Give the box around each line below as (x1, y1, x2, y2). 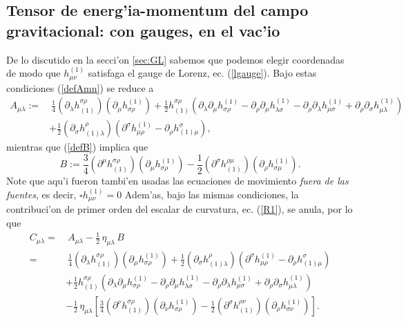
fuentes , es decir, (6, 187, 77, 201)
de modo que (6, 66, 61, 80)
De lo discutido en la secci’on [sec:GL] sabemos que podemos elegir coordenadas (6, 52, 345, 66)
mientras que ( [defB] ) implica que (6, 140, 148, 154)
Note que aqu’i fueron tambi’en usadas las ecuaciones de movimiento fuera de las (6, 173, 349, 188)
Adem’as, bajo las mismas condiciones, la (124, 187, 299, 201)
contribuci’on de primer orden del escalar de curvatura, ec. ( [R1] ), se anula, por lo (6, 202, 353, 216)
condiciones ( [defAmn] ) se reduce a (6, 80, 154, 95)
